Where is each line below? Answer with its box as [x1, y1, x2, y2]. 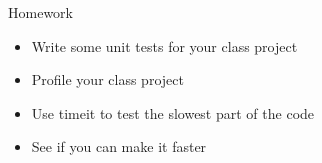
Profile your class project [31, 69, 184, 90]
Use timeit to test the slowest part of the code [31, 102, 315, 123]
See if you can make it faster [31, 136, 207, 157]
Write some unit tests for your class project [31, 35, 298, 56]
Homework [8, 2, 73, 22]
